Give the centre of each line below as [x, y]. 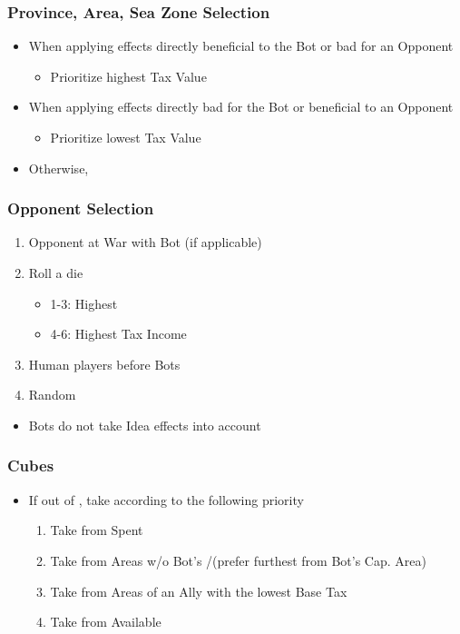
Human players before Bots [104, 364]
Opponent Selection [81, 208]
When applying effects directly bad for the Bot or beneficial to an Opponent [241, 107]
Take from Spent [97, 530]
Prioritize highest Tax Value [128, 76]
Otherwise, [59, 168]
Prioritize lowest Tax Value [126, 137]
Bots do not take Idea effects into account [145, 425]
